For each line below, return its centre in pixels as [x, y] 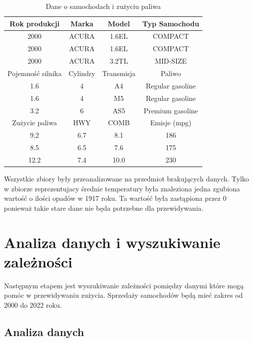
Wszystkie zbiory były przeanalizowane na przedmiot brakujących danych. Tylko [126, 178]
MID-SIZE [171, 61]
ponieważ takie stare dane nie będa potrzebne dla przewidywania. [104, 208]
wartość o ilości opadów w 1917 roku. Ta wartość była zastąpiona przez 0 [115, 198]
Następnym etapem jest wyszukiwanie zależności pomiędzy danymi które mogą [124, 285]
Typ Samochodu [171, 23]
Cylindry [82, 73]
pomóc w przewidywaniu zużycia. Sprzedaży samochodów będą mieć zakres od [124, 295]
